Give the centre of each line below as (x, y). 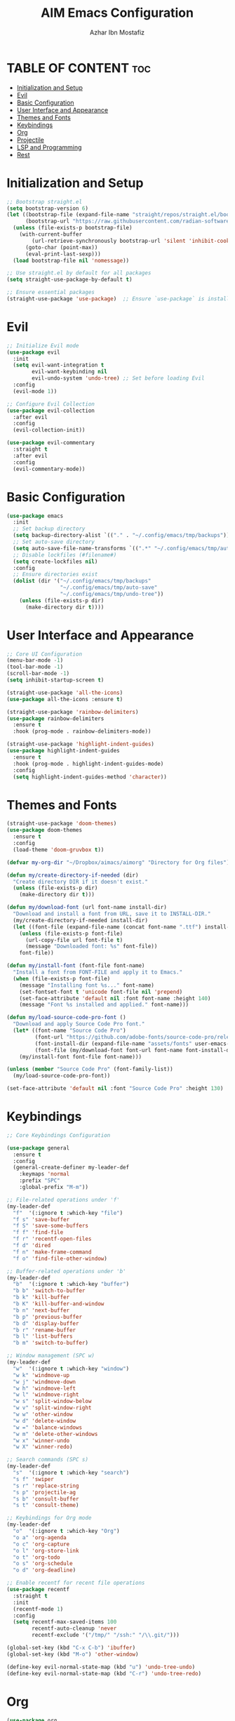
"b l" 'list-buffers (43, 1336)
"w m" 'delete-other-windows (55, 1434)
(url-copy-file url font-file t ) (74, 940)
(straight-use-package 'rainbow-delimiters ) (73, 712)
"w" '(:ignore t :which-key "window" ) (71, 1369)
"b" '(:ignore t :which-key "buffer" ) (71, 1284)
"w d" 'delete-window (45, 1421)
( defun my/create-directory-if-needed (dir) (73, 875)
